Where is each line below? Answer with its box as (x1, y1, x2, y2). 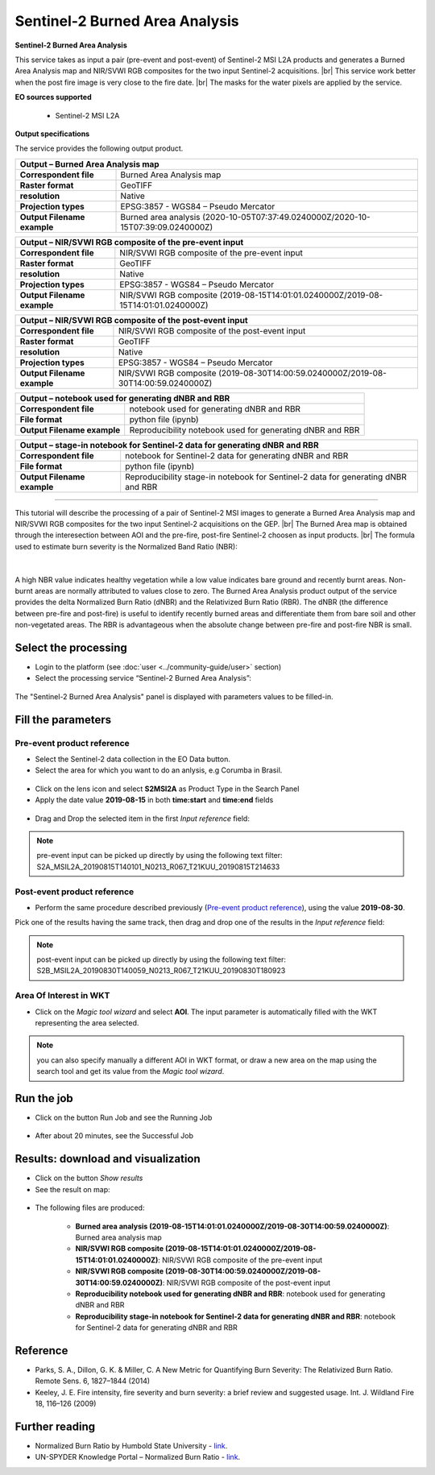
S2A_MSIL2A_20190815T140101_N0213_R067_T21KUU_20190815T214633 (36, 862, 280, 872)
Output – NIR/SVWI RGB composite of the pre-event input (19, 236, 244, 247)
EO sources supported (14, 93, 92, 102)
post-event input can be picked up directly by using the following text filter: (36, 955, 286, 964)
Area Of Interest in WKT (14, 990, 110, 1001)
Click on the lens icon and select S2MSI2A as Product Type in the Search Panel (35, 784, 300, 793)
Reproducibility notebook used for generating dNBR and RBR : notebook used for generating (75, 1289, 386, 1299)
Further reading (14, 1419, 96, 1433)
